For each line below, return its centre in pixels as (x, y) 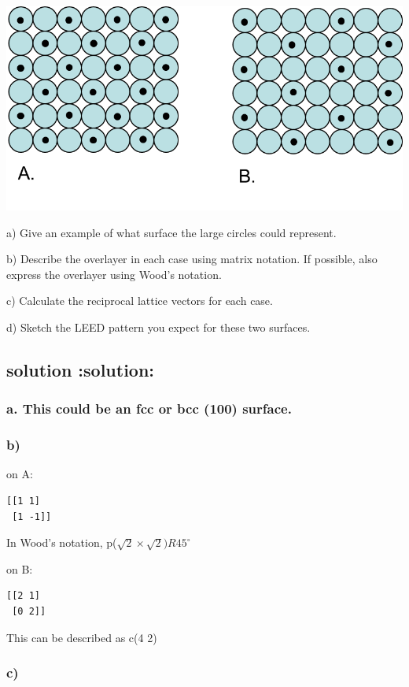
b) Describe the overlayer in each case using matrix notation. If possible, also (192, 259)
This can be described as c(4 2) (82, 637)
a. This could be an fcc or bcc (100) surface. (149, 408)
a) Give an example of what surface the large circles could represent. (171, 232)
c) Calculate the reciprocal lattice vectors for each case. (140, 301)
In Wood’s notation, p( (62, 542)
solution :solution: (81, 370)
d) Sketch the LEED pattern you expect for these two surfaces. (158, 327)
